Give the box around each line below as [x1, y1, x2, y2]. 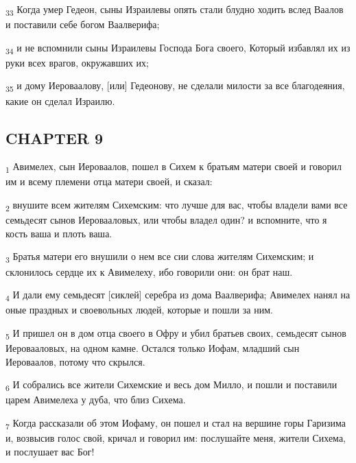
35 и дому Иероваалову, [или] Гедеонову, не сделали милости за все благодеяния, [5, 78, 345, 95]
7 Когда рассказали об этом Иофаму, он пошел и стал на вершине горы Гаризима [5, 415, 346, 431]
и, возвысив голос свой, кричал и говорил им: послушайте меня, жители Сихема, [5, 430, 346, 444]
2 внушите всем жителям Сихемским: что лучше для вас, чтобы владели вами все [5, 198, 348, 213]
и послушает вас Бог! [5, 444, 95, 458]
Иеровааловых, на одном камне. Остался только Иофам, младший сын [5, 340, 300, 355]
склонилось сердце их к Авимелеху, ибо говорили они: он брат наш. [5, 264, 293, 278]
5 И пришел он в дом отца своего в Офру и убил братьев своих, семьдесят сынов [5, 325, 346, 342]
